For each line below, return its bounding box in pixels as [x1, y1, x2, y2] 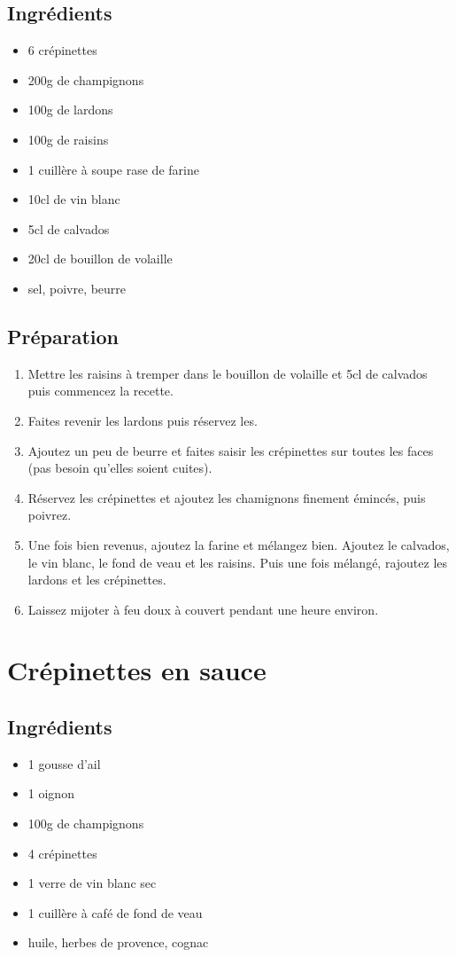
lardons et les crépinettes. [27, 570, 166, 589]
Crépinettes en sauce [7, 652, 267, 688]
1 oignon [27, 784, 74, 803]
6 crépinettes [27, 41, 97, 59]
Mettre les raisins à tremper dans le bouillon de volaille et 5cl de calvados [27, 364, 428, 382]
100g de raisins [27, 129, 109, 148]
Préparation [7, 322, 119, 349]
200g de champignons [27, 70, 144, 89]
